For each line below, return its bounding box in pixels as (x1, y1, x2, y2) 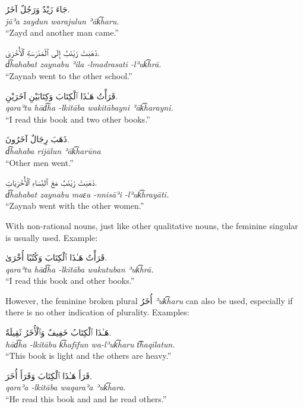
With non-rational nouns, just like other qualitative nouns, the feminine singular (5, 219, 298, 231)
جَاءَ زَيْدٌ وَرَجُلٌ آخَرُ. (5, 3, 70, 15)
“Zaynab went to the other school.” (5, 69, 132, 82)
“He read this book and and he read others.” (5, 393, 167, 405)
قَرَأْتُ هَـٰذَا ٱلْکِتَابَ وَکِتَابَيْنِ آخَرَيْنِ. (5, 89, 118, 102)
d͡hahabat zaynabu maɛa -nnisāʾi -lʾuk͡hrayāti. (5, 187, 169, 200)
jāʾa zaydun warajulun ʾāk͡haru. (5, 14, 119, 27)
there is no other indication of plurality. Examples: (5, 306, 190, 318)
